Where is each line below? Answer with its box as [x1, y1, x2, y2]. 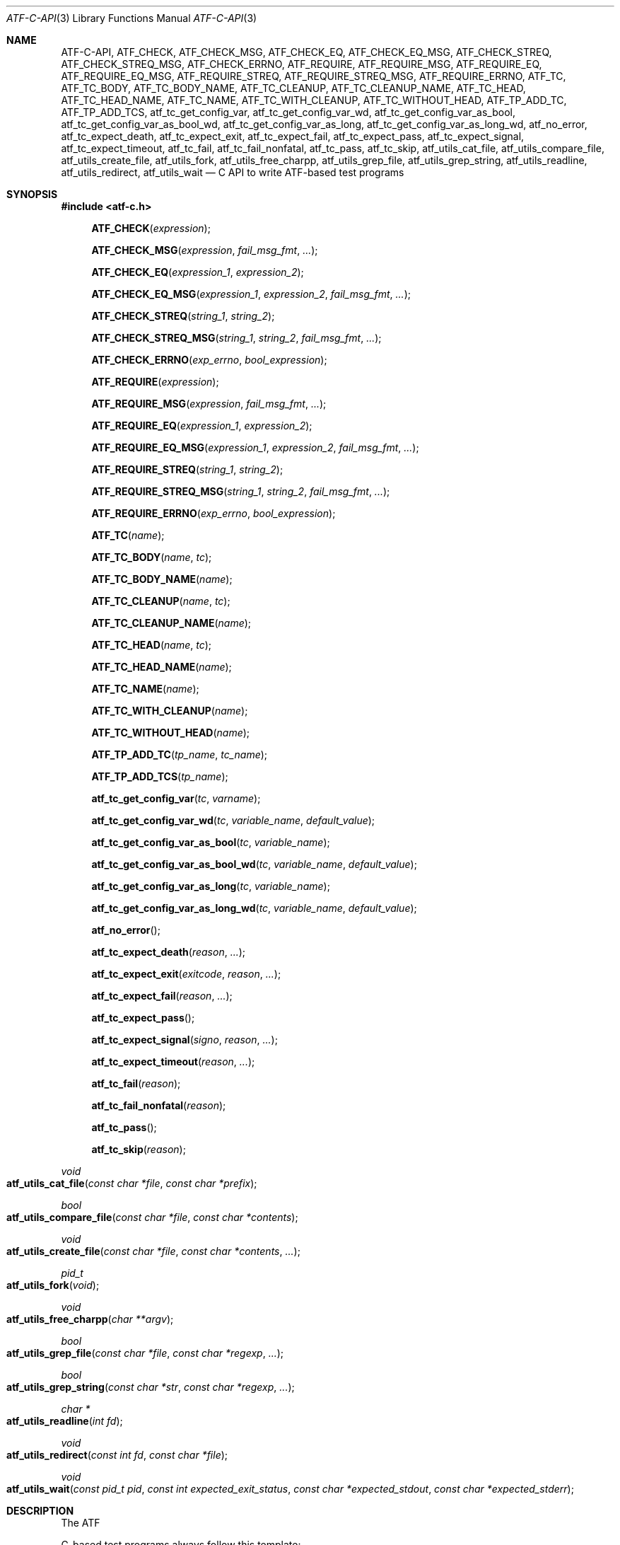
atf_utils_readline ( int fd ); [6, 1415, 123, 1427]
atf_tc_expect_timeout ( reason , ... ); [91, 1055, 255, 1067]
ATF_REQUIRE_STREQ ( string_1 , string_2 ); [91, 463, 283, 475]
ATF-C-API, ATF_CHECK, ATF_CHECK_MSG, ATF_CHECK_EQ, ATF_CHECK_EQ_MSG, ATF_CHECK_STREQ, [61, 46, 552, 58]
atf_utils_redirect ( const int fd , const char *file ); [6, 1449, 228, 1461]
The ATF [61, 1517, 100, 1529]
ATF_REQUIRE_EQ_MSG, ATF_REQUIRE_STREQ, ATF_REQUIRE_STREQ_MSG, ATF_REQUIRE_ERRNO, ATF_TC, [61, 70, 566, 82]
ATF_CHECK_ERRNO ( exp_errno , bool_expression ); [91, 354, 327, 366]
